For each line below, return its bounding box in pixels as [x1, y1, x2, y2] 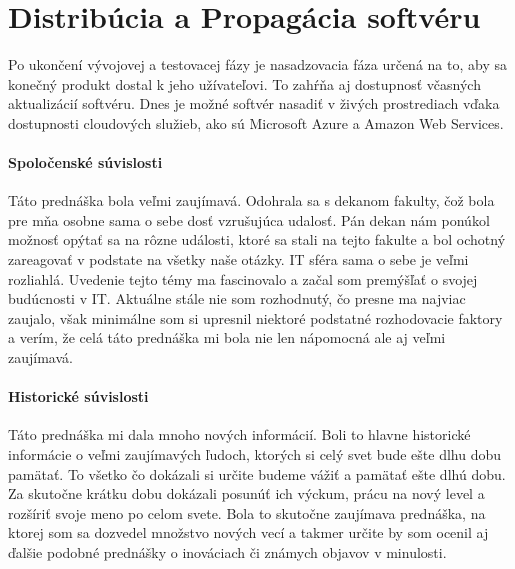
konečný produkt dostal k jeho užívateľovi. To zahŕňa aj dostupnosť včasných [8, 73, 481, 94]
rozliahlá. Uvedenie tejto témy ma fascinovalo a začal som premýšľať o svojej [8, 268, 478, 289]
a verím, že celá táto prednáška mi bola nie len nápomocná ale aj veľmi [8, 327, 446, 348]
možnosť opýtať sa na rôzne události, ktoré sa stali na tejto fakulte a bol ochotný [8, 229, 506, 250]
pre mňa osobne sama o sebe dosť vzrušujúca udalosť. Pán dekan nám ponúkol [8, 209, 490, 230]
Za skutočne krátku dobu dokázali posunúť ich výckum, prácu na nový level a [8, 483, 485, 504]
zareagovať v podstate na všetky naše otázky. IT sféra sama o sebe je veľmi [8, 249, 469, 270]
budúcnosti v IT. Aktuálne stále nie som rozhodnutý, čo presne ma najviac [8, 288, 466, 309]
